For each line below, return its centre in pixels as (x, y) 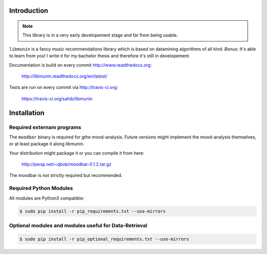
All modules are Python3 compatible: (47, 198)
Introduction (29, 11)
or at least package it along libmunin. (47, 144)
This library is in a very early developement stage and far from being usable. (100, 35)
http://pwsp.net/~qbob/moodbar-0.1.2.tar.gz (67, 164)
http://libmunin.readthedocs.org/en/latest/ (64, 76)
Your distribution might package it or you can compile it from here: (77, 153)
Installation (27, 113)
